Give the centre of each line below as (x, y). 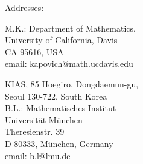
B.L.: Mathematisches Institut (61, 108)
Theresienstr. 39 (35, 132)
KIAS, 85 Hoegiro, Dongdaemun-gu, (72, 84)
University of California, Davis (61, 40)
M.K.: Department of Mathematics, (70, 28)
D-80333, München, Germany (59, 143)
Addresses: (24, 7)
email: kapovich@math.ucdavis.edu (69, 63)
